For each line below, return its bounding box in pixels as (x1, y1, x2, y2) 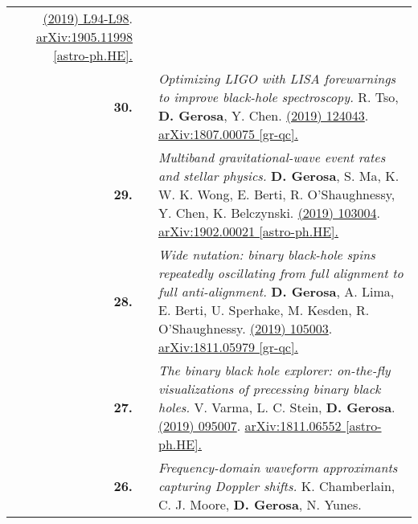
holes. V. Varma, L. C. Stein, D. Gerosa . (158, 398, 395, 416)
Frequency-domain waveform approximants (158, 458, 398, 477)
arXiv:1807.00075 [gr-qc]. (158, 125, 298, 143)
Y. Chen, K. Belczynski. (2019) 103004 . (158, 203, 380, 222)
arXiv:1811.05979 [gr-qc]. (158, 338, 298, 356)
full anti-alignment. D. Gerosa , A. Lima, (158, 282, 395, 301)
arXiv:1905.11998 (35, 27, 133, 46)
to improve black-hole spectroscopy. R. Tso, (158, 88, 399, 106)
